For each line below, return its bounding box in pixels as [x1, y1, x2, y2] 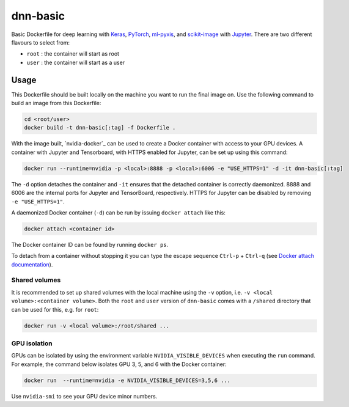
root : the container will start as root [26, 50, 119, 57]
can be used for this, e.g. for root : [11, 306, 99, 313]
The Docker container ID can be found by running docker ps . [11, 241, 169, 248]
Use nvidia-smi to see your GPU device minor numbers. [11, 392, 158, 400]
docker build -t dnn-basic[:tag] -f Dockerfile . [24, 124, 176, 131]
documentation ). [11, 260, 53, 268]
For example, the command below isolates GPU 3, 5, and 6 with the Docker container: [11, 361, 227, 368]
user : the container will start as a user [26, 59, 125, 66]
